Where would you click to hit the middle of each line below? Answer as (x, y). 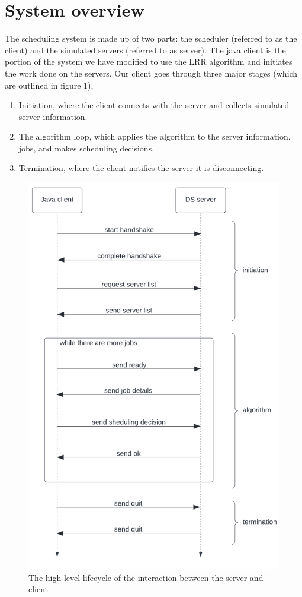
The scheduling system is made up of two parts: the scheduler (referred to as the (151, 38)
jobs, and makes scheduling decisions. (86, 148)
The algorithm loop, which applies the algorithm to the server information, (155, 136)
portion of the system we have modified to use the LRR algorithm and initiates (149, 61)
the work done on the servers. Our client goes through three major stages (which (151, 73)
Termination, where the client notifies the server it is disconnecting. (141, 168)
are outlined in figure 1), (49, 85)
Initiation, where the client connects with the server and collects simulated (154, 105)
